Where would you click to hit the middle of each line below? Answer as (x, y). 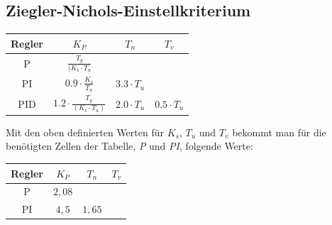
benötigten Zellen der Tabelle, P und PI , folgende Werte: (129, 146)
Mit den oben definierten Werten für (85, 132)
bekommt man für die (279, 132)
